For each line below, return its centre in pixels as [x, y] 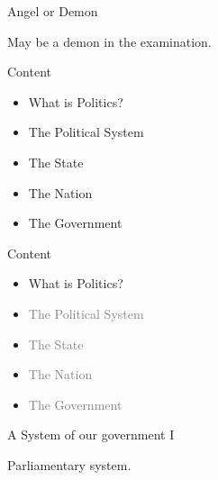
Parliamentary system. [69, 464]
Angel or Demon [53, 11]
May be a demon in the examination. [109, 41]
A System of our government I [91, 435]
